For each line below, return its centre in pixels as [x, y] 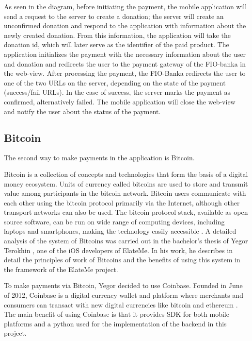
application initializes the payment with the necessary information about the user [125, 54]
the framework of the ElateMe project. [61, 269]
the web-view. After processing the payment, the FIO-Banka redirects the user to [125, 73]
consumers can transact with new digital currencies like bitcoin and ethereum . [121, 304]
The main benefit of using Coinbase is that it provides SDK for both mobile [117, 314]
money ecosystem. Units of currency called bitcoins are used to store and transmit [126, 183]
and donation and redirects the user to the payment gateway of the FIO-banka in [125, 63]
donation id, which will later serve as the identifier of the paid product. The [117, 44]
